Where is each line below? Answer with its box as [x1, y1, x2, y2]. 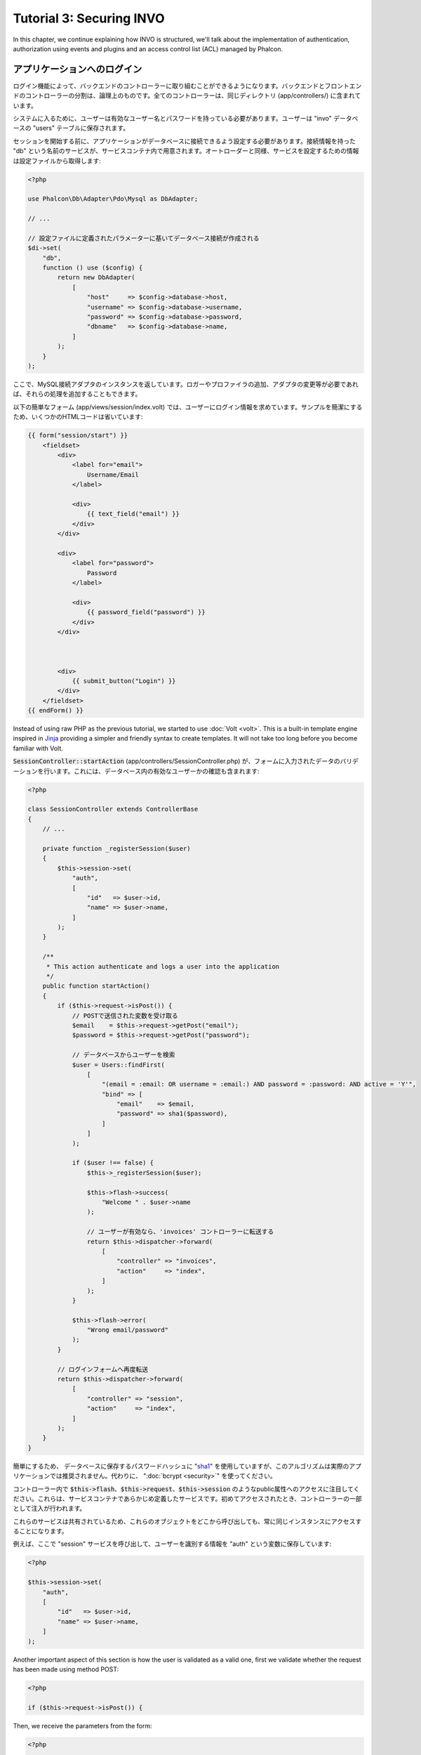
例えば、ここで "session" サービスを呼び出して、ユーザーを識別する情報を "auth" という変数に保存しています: [13, 1539, 332, 1548]
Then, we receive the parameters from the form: [13, 1721, 152, 1730]
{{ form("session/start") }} [27, 432, 128, 439]
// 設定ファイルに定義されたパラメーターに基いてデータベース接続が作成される [27, 234, 260, 242]
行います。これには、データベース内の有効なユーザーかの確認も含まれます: [43, 767, 260, 775]
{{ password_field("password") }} [86, 608, 206, 616]
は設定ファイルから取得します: [13, 157, 102, 165]
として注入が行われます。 [13, 1504, 86, 1513]
